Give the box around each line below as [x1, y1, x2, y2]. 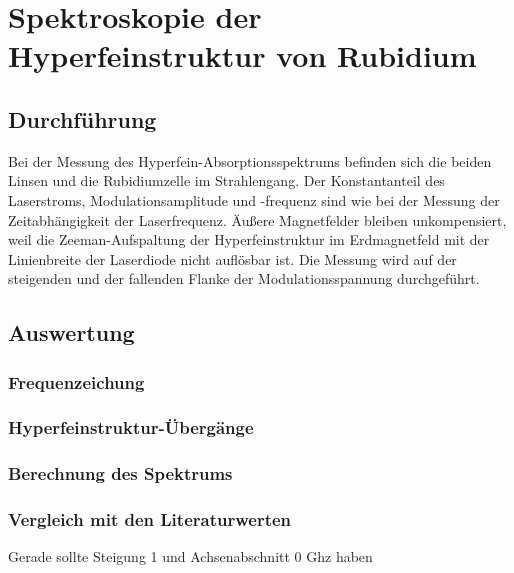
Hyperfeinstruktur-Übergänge [8, 415, 254, 440]
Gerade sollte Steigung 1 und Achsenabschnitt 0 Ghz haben [8, 546, 373, 567]
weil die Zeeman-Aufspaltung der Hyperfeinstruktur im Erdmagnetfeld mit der [8, 229, 490, 250]
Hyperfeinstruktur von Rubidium [8, 35, 477, 76]
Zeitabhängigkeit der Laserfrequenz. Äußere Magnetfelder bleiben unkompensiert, [8, 209, 507, 230]
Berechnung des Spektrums [8, 461, 233, 486]
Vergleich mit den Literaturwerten [8, 507, 292, 532]
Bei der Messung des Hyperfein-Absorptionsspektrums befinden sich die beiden [8, 150, 492, 171]
